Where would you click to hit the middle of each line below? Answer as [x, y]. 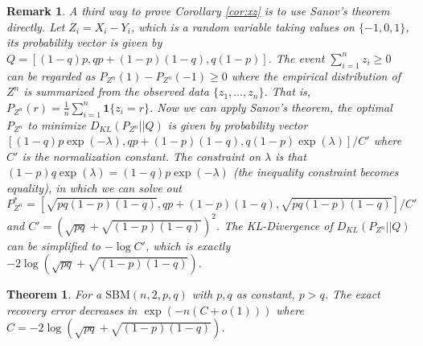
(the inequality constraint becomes [316, 172]
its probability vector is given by [84, 42]
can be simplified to [54, 245]
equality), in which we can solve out [94, 187]
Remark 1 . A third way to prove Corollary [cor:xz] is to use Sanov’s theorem [198, 10]
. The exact [352, 294]
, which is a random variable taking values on [242, 26]
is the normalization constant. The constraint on [142, 156]
